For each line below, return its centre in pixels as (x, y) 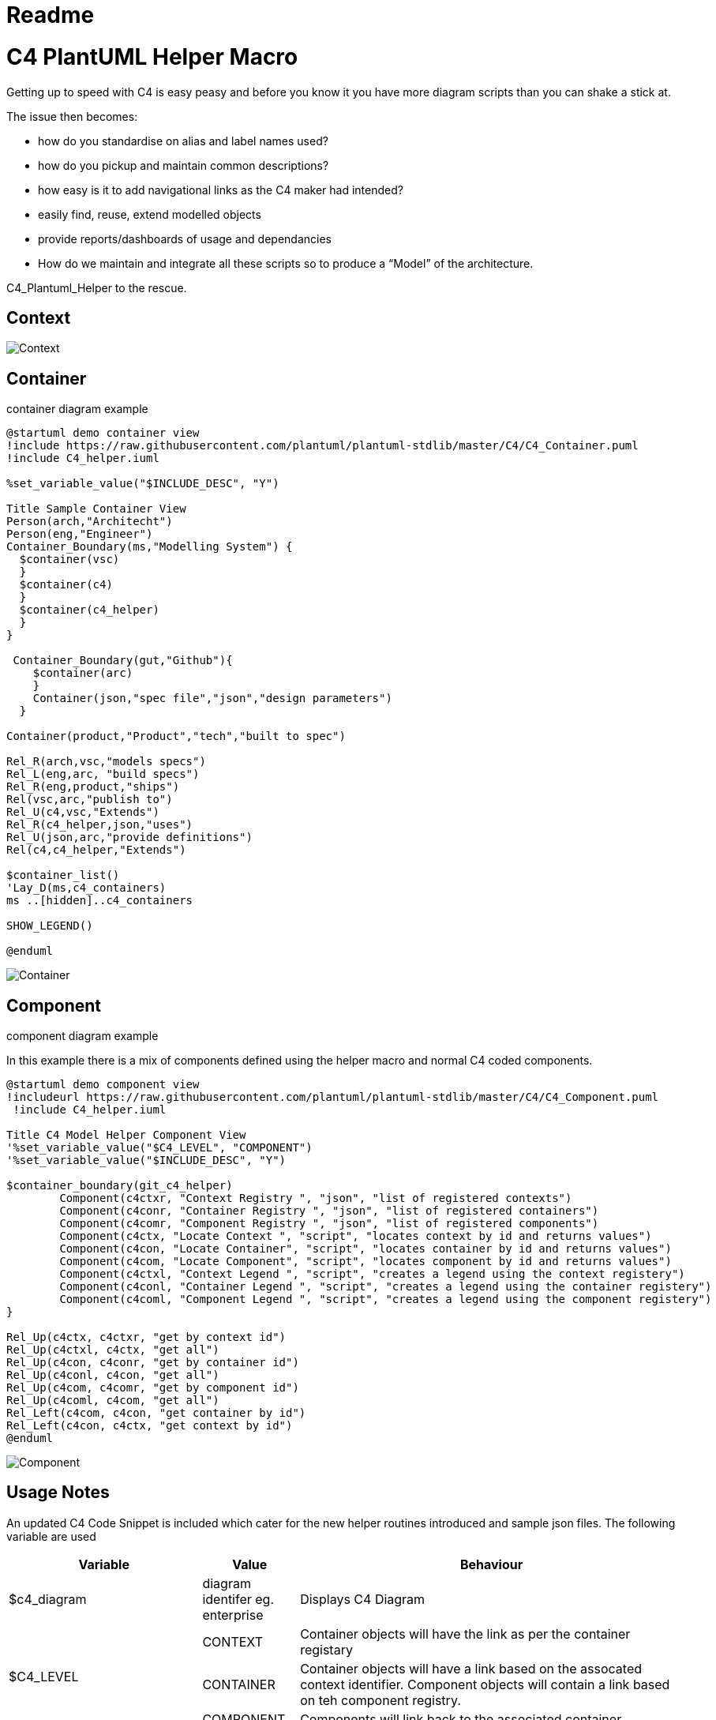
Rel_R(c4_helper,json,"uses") (100, 825)
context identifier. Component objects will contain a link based (485, 1684)
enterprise (233, 1615)
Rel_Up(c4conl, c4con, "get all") (113, 1375)
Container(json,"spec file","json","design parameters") (212, 699)
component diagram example (82, 1036)
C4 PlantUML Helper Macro (152, 56)
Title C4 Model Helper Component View (126, 1135)
